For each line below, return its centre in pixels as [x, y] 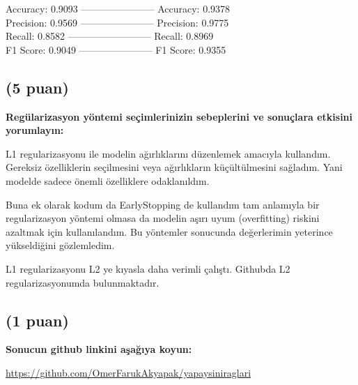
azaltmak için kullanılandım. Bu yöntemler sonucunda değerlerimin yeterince [169, 231]
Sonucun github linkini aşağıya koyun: [99, 349]
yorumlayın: [35, 130]
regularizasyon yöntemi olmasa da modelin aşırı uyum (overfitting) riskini [163, 218]
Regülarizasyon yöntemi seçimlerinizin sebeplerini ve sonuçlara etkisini [179, 116]
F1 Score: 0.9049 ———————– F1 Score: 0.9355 [116, 49]
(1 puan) [37, 320]
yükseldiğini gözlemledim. [60, 245]
